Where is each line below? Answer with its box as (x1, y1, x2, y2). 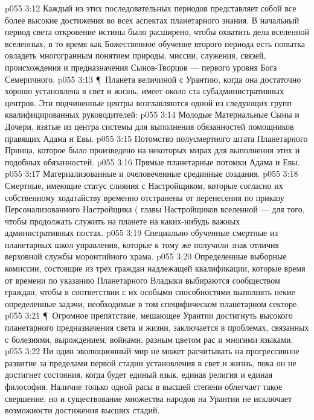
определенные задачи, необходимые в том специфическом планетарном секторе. (5, 297, 300, 310)
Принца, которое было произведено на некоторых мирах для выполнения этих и (5, 144, 300, 156)
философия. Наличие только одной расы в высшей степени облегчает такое (5, 380, 283, 392)
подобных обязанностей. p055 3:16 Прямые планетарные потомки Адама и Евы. (5, 155, 300, 168)
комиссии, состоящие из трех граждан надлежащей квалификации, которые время (5, 262, 306, 275)
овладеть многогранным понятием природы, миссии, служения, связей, (5, 49, 266, 62)
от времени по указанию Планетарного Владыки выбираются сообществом (5, 273, 280, 286)
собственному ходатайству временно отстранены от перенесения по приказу (5, 191, 284, 203)
